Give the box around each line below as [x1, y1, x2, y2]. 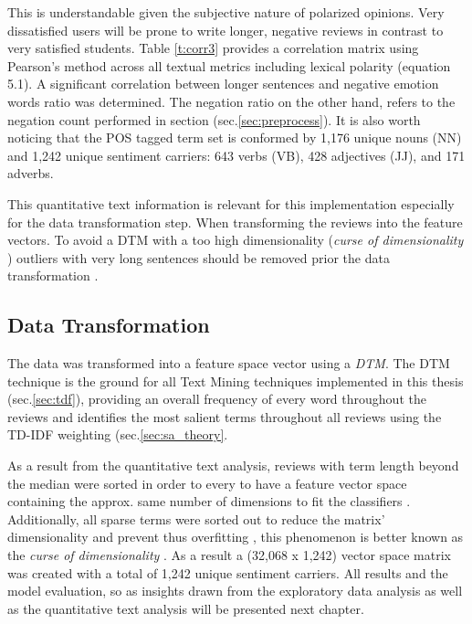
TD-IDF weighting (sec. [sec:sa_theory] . [7, 425, 228, 444]
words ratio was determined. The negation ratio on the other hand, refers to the [7, 91, 456, 111]
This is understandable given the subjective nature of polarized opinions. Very [7, 3, 445, 21]
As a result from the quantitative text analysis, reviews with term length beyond [7, 456, 459, 475]
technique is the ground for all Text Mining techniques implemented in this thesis [7, 371, 464, 390]
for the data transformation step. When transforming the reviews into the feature [7, 212, 463, 231]
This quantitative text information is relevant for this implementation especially [7, 194, 455, 213]
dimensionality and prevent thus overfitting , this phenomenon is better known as [7, 527, 464, 546]
